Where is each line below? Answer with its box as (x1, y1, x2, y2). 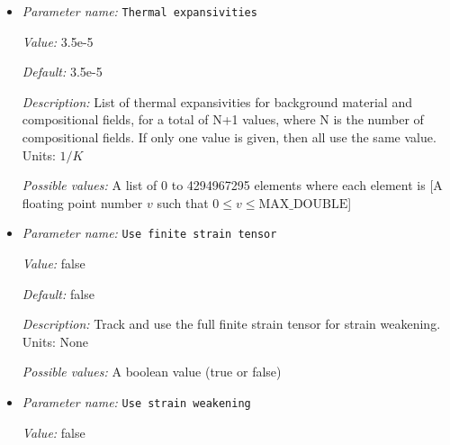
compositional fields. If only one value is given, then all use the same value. (22, 128, 436, 147)
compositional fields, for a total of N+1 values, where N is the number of (22, 110, 424, 129)
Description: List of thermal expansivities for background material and (22, 92, 412, 111)
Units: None (22, 331, 88, 350)
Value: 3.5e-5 (22, 32, 94, 50)
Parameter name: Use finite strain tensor (22, 223, 277, 242)
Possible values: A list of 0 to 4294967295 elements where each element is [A (22, 176, 443, 195)
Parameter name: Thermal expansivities (22, 2, 257, 20)
